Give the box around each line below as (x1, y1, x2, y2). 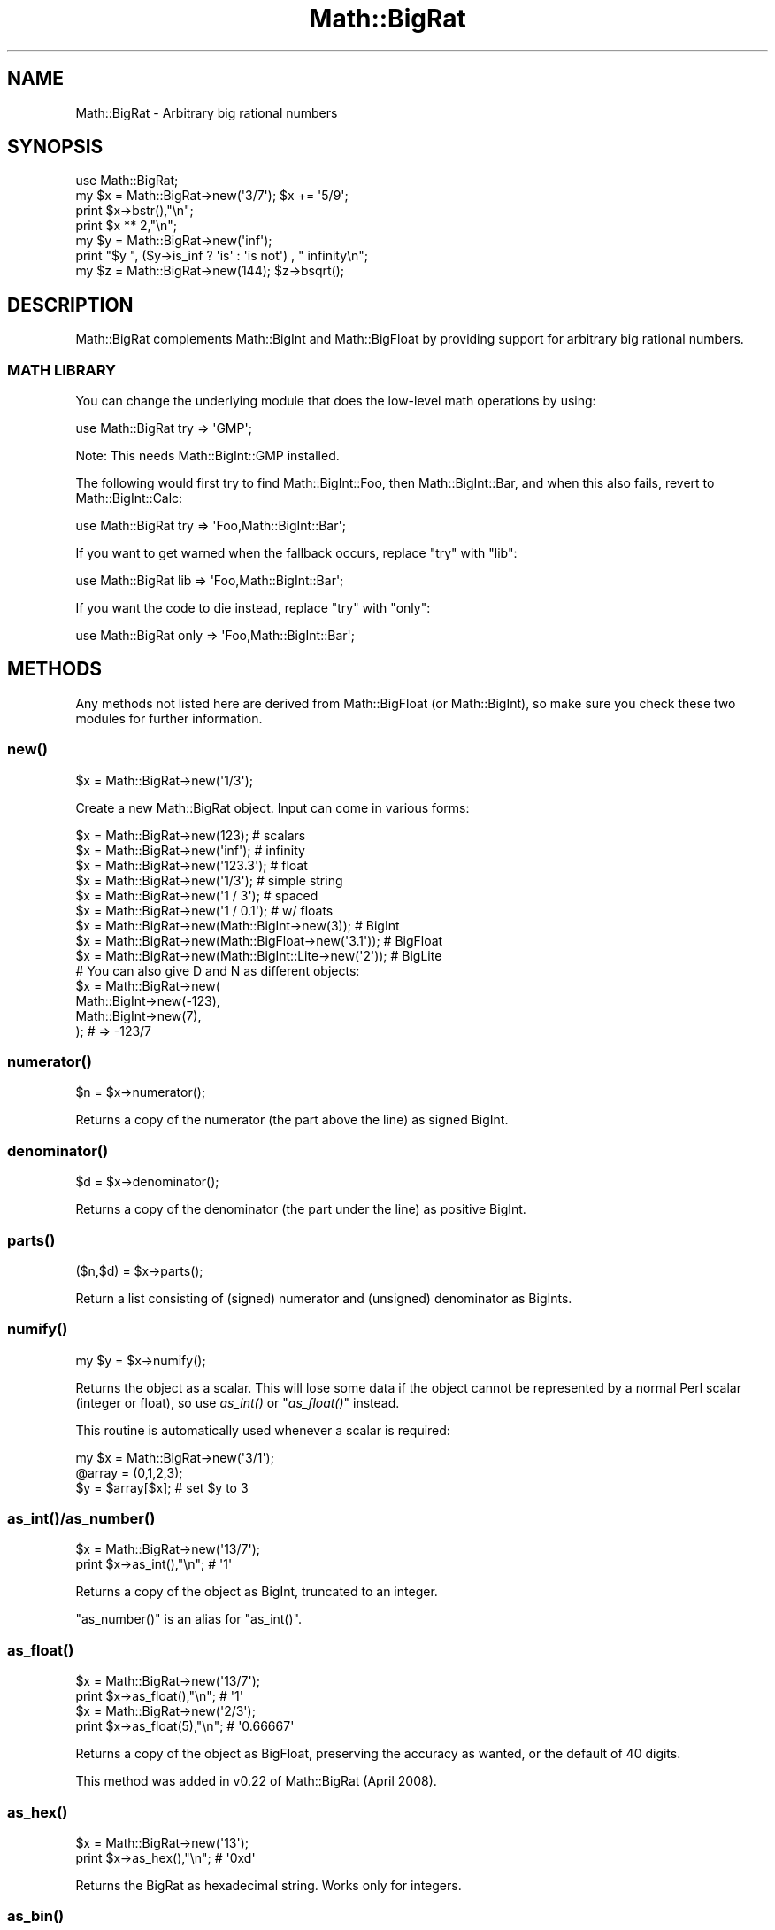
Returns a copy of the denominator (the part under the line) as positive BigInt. (75, 1201, 526, 1217)
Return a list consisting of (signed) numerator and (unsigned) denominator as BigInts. (75, 1290, 572, 1306)
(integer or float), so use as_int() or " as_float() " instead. (75, 1394, 400, 1410)
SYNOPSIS (7, 135, 104, 158)
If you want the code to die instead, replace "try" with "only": (75, 600, 431, 616)
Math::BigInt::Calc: (75, 490, 183, 506)
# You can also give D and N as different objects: (75, 962, 360, 978)
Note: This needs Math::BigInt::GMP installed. (75, 448, 340, 464)
